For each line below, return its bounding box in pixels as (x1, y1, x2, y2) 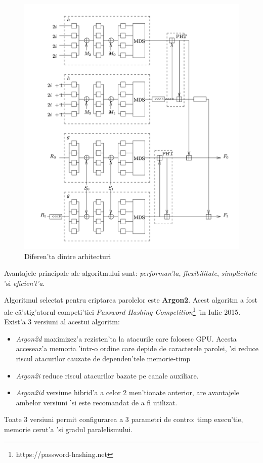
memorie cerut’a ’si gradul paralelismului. (4, 424, 133, 434)
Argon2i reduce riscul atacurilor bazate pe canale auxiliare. (16, 370, 199, 381)
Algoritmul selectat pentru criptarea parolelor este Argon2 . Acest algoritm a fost (4, 294, 257, 305)
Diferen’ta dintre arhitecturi (24, 250, 111, 261)
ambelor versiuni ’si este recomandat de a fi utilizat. (16, 397, 178, 407)
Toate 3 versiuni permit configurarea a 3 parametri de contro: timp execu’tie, (4, 414, 243, 425)
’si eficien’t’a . (4, 277, 45, 288)
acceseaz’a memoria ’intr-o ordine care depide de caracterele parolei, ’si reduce (16, 343, 258, 354)
